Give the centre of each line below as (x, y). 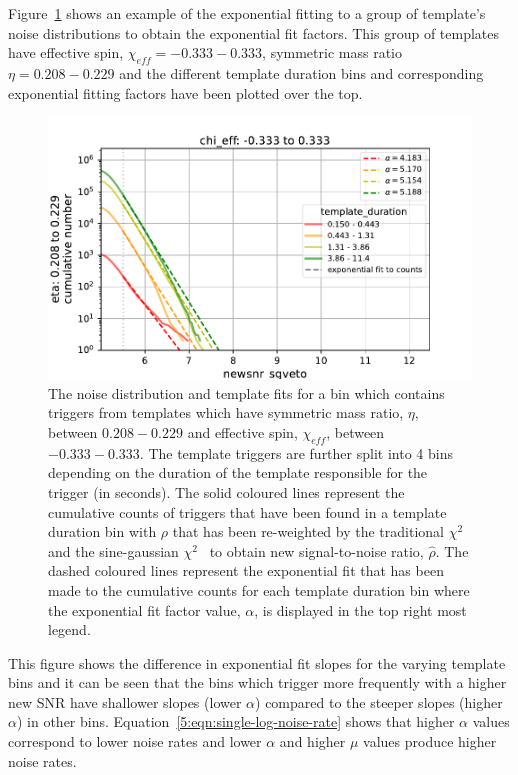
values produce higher (430, 741)
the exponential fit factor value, (144, 609)
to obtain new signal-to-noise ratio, (316, 550)
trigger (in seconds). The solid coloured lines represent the (226, 491)
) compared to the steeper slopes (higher (379, 701)
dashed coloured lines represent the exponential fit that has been (246, 570)
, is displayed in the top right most (360, 609)
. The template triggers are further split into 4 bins (296, 452)
